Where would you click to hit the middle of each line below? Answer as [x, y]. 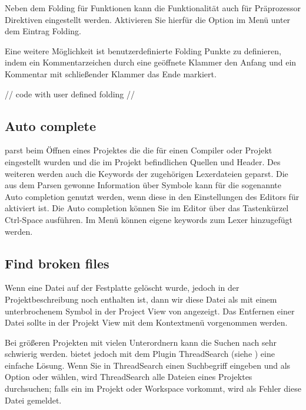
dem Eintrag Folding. [43, 31]
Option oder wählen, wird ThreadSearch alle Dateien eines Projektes [129, 377]
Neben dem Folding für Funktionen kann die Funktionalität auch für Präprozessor [153, 8]
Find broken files [57, 263]
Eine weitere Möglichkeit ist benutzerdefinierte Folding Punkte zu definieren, [143, 50]
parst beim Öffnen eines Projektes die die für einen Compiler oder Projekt [139, 150]
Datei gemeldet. [33, 400]
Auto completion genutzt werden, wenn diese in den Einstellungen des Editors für [152, 196]
